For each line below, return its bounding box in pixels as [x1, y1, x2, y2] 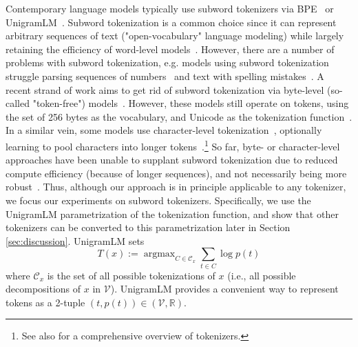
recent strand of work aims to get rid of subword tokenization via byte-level [6, 82, 324, 97]
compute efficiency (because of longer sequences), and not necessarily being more [6, 166, 347, 180]
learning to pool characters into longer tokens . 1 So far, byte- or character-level [6, 137, 340, 153]
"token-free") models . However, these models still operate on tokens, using [32, 96, 349, 110]
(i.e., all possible [227, 268, 296, 282]
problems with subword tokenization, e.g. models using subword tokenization [6, 55, 329, 70]
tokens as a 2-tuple [6, 295, 85, 309]
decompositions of [6, 281, 81, 296]
